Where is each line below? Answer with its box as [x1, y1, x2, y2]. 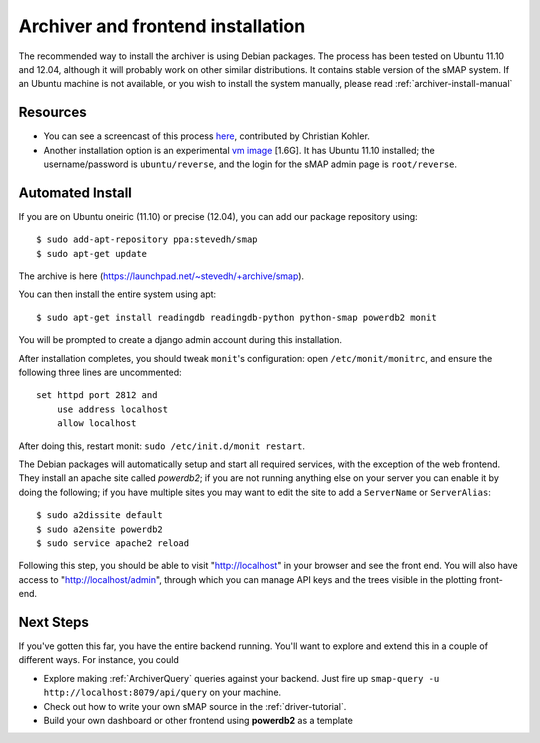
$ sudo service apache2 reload [36, 537, 190, 549]
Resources [18, 104, 87, 121]
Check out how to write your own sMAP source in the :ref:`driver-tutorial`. [43, 700, 347, 712]
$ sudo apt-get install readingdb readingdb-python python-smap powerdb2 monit [36, 311, 437, 323]
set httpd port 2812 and [36, 390, 158, 401]
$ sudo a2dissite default [36, 510, 164, 521]
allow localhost [56, 418, 137, 429]
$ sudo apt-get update [36, 248, 148, 259]
